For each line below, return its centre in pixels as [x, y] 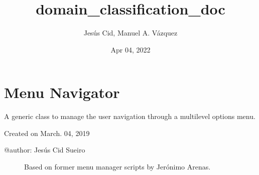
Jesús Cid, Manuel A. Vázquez [131, 33]
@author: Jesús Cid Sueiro [45, 150]
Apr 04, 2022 [131, 49]
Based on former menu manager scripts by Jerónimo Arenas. [117, 167]
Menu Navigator [62, 92]
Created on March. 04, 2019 [47, 133]
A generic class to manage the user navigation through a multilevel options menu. [130, 116]
